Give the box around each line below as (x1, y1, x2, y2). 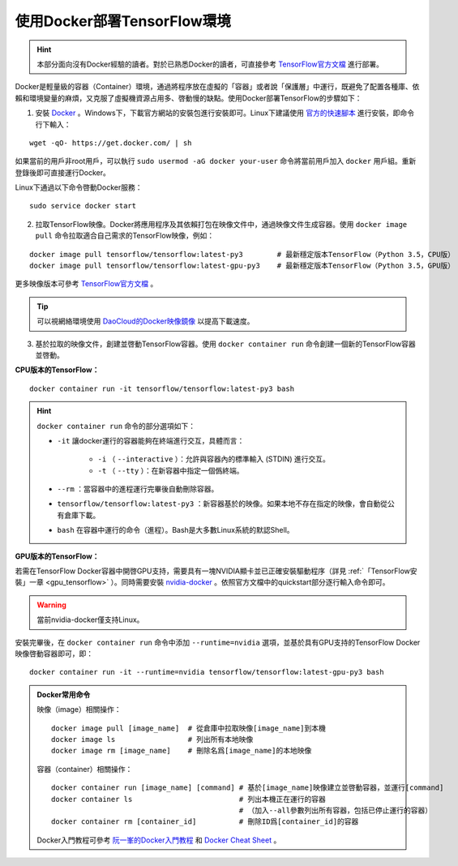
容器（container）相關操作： (36, 764, 133, 774)
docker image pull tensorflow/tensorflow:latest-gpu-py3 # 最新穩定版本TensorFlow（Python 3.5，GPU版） (29, 261, 456, 271)
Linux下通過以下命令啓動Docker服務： (15, 182, 143, 192)
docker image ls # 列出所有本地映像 (51, 735, 254, 744)
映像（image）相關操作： (36, 705, 122, 714)
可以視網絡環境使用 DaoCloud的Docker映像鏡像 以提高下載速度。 (36, 316, 255, 326)
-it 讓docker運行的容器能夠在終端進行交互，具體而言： (57, 435, 245, 445)
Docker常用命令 (36, 689, 91, 699)
